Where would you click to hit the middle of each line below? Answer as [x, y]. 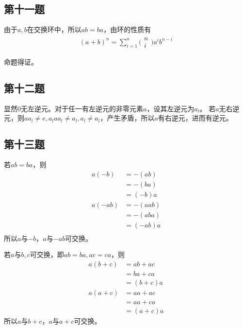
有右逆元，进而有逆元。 [195, 118]
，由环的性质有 [127, 29]
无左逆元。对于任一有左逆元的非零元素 [82, 108]
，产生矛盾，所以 [127, 118]
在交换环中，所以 [54, 29]
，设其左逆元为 [170, 108]
